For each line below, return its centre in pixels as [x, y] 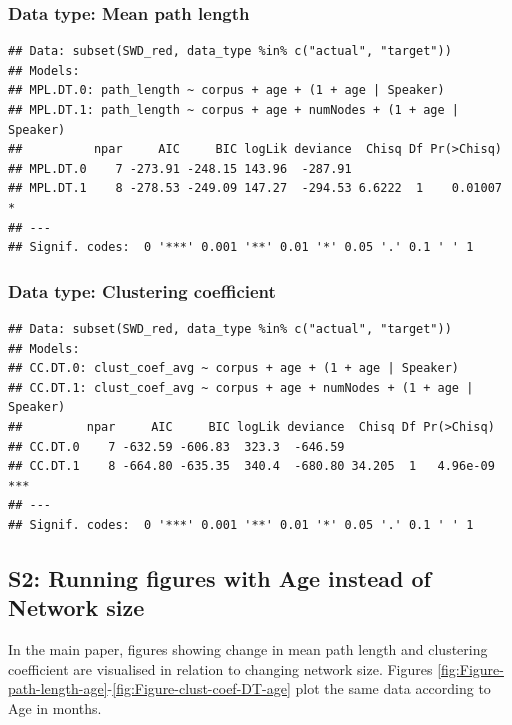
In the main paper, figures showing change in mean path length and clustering [248, 649]
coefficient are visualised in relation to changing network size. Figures [220, 668]
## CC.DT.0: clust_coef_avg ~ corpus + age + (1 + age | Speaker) [234, 368]
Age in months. [55, 707]
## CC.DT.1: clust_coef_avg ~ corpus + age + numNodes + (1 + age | [241, 387]
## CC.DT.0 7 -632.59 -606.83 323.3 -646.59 [176, 446]
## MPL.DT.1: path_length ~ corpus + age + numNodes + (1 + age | [234, 110]
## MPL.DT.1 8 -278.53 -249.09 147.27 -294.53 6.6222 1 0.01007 [255, 188]
